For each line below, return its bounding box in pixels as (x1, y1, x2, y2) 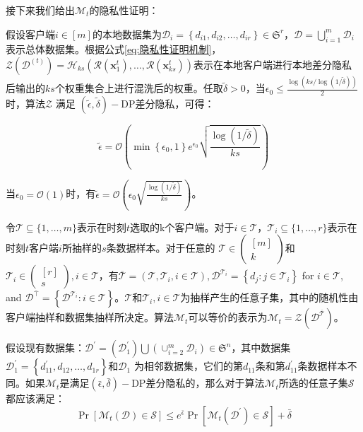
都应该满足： (6, 391, 65, 406)
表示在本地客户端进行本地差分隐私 (194, 57, 352, 71)
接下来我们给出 (6, 3, 75, 17)
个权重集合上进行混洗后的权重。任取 (54, 81, 223, 95)
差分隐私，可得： (135, 96, 215, 111)
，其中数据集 (231, 340, 291, 355)
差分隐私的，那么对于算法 (145, 375, 265, 390)
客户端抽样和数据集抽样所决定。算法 (6, 310, 174, 325)
